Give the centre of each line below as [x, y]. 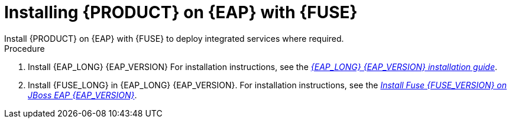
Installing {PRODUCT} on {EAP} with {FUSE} [181, 12]
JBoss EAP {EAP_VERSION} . [82, 95]
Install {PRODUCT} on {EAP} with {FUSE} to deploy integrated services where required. [174, 38]
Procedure [25, 48]
